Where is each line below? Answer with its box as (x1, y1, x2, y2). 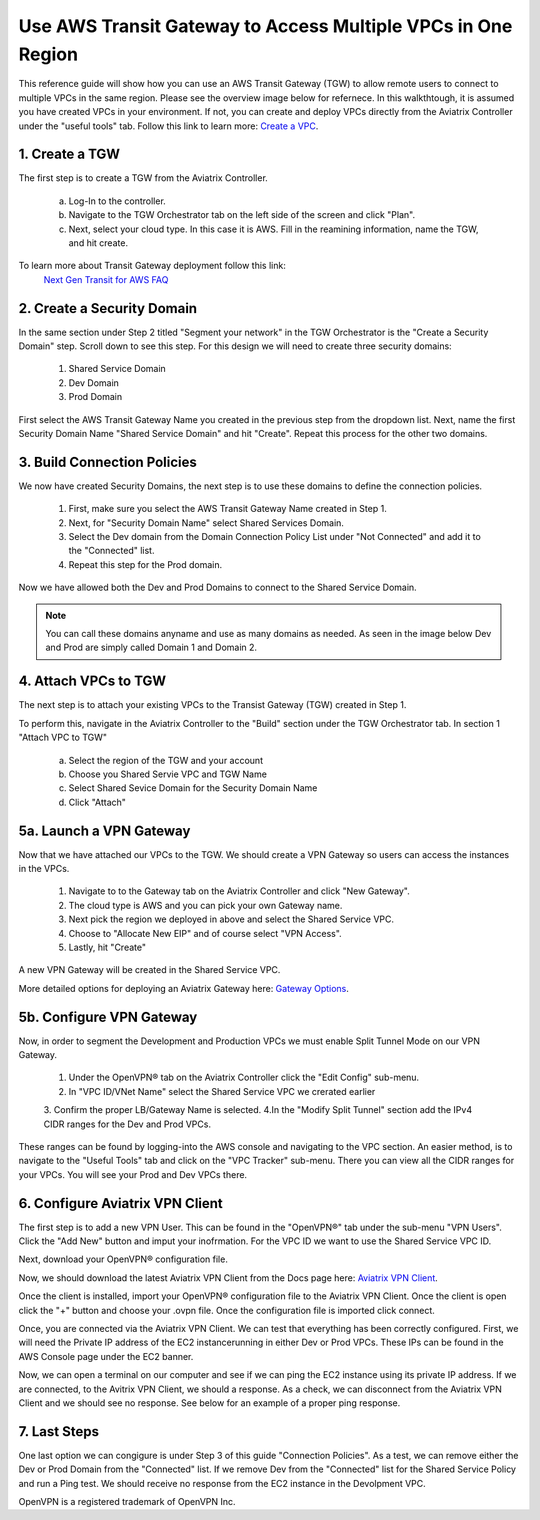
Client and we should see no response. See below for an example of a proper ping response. (18, 1396, 401, 1409)
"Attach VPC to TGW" (18, 731, 108, 744)
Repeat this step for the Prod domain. (68, 558, 223, 570)
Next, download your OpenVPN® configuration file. (18, 1253, 229, 1265)
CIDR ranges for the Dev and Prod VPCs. (43, 1118, 212, 1130)
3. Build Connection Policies (18, 453, 197, 470)
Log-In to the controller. (68, 195, 167, 207)
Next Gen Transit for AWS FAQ (43, 273, 169, 285)
